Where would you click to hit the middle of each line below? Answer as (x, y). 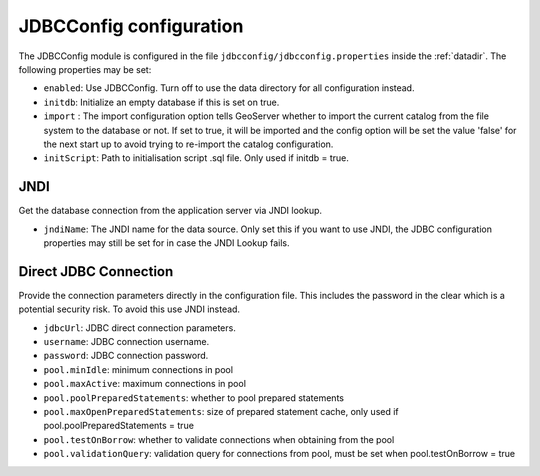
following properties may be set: (85, 69)
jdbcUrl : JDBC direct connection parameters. (140, 327)
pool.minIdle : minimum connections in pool (138, 369)
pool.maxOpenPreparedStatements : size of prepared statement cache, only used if (221, 411)
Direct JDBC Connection (96, 271)
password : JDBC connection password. (126, 356)
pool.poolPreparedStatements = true (119, 426)
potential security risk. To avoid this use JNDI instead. (129, 309)
